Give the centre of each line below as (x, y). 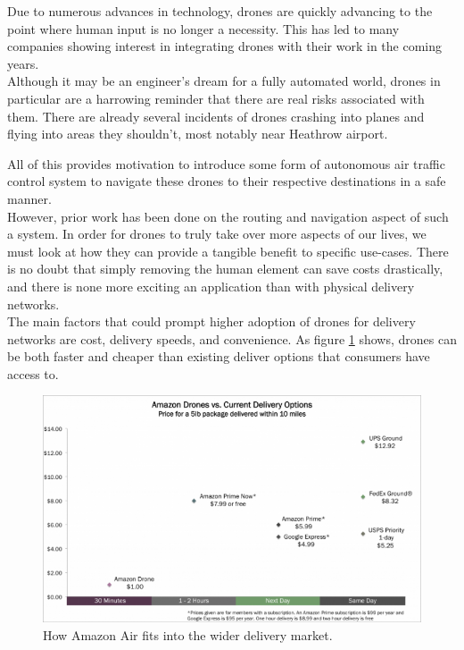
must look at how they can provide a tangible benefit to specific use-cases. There (228, 251)
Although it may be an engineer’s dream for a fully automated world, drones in (224, 81)
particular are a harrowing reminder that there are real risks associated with (216, 98)
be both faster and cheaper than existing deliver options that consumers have (219, 356)
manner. (29, 198)
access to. (33, 373)
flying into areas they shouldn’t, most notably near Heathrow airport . (198, 134)
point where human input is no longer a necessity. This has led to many (203, 28)
